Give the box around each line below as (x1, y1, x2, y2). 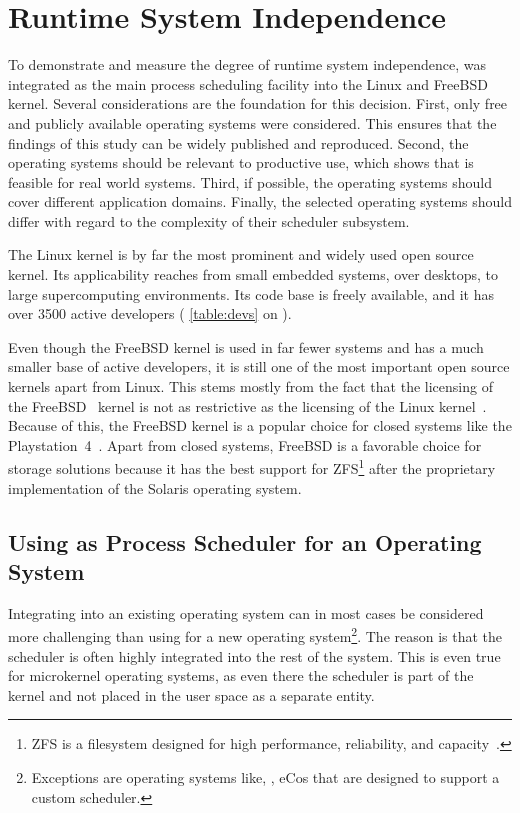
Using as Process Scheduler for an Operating (8, 526, 482, 557)
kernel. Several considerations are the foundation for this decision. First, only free (8, 93, 508, 114)
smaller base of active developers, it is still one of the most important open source (8, 356, 510, 377)
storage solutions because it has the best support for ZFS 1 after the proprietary (8, 455, 496, 479)
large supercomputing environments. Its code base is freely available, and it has (8, 283, 494, 304)
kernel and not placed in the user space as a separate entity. (8, 684, 375, 705)
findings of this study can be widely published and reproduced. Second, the (8, 132, 469, 153)
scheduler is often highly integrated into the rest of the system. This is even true (8, 645, 501, 666)
